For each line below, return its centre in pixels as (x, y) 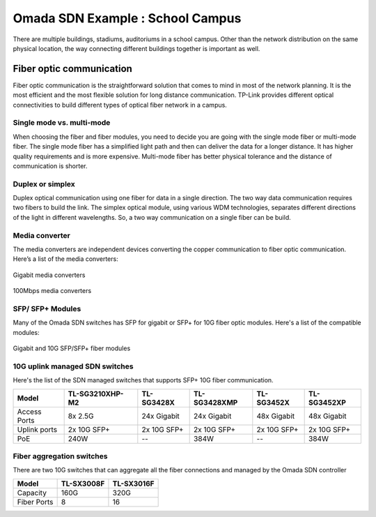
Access (29, 412)
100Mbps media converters (52, 291)
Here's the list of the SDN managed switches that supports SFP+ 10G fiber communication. (143, 380)
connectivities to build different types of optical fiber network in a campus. (120, 105)
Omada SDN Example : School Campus (127, 18)
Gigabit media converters (49, 275)
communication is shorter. (50, 166)
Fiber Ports (35, 502)
